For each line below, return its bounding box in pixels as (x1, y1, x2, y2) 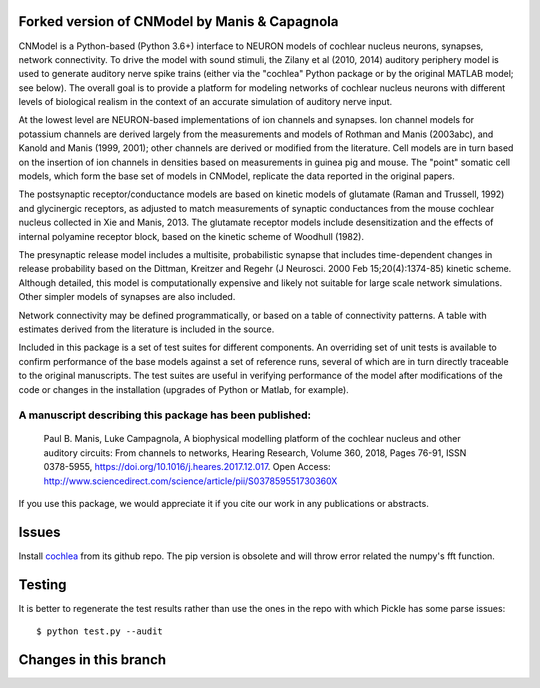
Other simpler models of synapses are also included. (18, 291, 236, 303)
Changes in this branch (18, 651, 167, 669)
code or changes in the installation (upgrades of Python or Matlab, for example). (18, 383, 349, 395)
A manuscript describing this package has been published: (18, 408, 312, 422)
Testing (18, 576, 67, 593)
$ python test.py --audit (36, 626, 164, 637)
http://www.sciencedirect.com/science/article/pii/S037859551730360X (43, 475, 338, 487)
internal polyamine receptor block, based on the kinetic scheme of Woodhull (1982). (18, 230, 365, 242)
